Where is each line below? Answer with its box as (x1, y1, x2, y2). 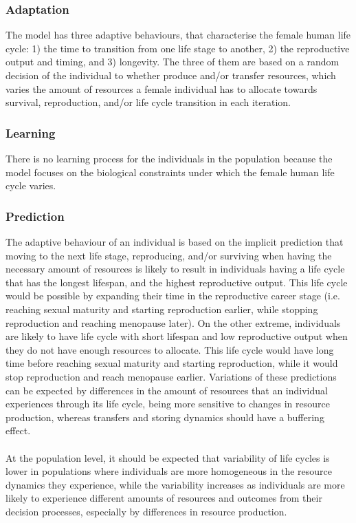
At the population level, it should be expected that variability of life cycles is (5, 450, 330, 465)
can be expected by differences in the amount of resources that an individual (5, 383, 328, 397)
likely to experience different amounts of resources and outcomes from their (5, 491, 322, 505)
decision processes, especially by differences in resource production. (5, 504, 287, 518)
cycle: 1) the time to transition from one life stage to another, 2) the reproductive (5, 41, 350, 55)
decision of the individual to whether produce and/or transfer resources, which (5, 68, 336, 82)
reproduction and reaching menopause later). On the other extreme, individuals (5, 315, 341, 330)
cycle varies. (5, 178, 56, 193)
